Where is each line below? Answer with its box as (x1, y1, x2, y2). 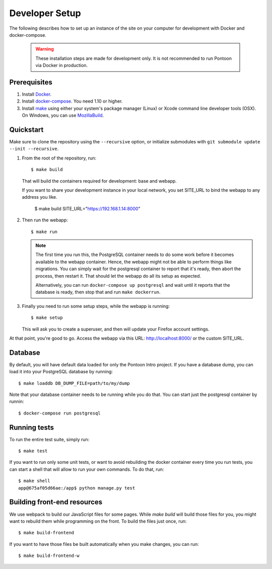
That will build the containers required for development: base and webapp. (22, 178, 177, 184)
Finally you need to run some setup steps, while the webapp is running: (22, 303, 170, 309)
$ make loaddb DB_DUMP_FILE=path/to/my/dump (18, 380, 130, 386)
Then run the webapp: (22, 217, 68, 223)
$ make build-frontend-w (18, 553, 80, 558)
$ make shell (18, 478, 50, 484)
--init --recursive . (9, 146, 59, 152)
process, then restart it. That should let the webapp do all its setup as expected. (35, 273, 201, 279)
